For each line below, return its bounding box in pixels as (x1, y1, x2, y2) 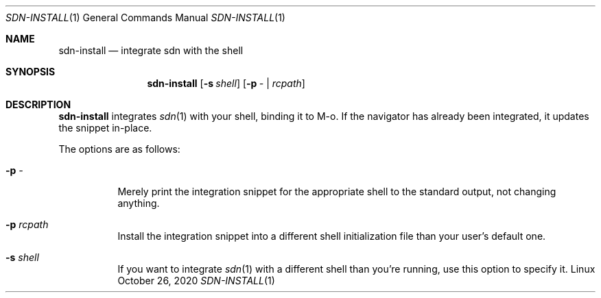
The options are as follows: (58, 143, 180, 155)
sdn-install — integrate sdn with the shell (58, 45, 244, 56)
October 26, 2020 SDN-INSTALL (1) (117, 275, 275, 286)
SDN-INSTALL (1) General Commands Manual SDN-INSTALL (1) (5, 12, 285, 23)
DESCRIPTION (5, 99, 71, 110)
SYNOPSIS (5, 66, 56, 77)
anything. (117, 197, 160, 209)
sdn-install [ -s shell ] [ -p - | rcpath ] (147, 77, 305, 89)
